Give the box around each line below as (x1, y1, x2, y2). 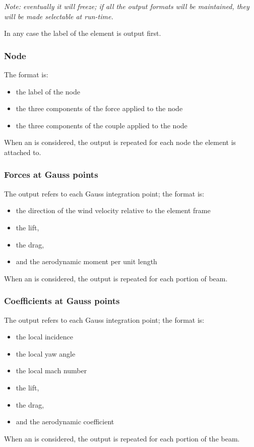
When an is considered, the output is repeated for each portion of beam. (4, 273, 228, 283)
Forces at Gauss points (4, 168, 98, 181)
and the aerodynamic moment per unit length (16, 256, 157, 267)
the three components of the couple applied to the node (16, 120, 187, 130)
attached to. (4, 146, 41, 157)
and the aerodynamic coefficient (16, 416, 114, 427)
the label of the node (16, 86, 80, 96)
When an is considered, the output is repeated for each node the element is (4, 137, 236, 147)
